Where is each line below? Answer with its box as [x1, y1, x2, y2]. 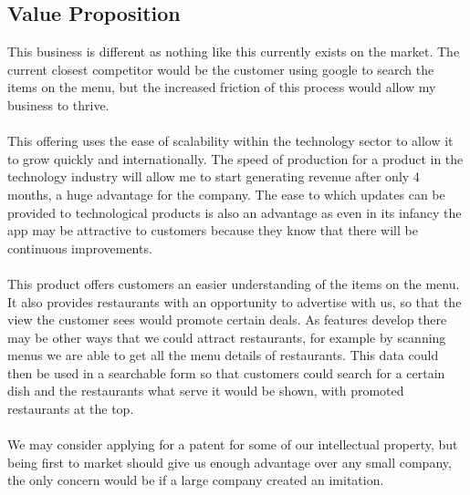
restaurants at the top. [7, 399, 134, 418]
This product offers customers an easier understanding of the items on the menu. [7, 273, 460, 293]
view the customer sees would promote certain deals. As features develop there [7, 310, 447, 329]
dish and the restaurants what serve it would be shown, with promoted [7, 381, 404, 400]
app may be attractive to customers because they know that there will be [7, 221, 418, 240]
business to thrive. [7, 95, 110, 114]
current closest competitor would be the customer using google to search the [7, 59, 434, 78]
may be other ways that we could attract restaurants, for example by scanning [7, 327, 446, 346]
